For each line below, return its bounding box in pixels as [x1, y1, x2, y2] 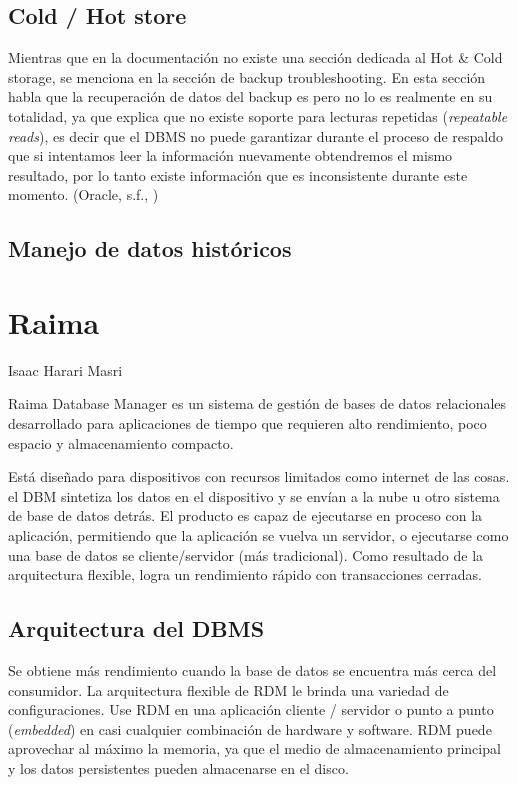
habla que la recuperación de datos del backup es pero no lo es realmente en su [8, 86, 493, 107]
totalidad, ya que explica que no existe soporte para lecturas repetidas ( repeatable [8, 105, 508, 126]
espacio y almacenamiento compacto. [8, 432, 234, 453]
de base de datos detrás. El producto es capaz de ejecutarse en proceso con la [8, 505, 483, 526]
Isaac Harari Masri [8, 359, 123, 380]
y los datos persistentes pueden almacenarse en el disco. [8, 757, 349, 778]
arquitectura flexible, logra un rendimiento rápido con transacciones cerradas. [8, 564, 482, 585]
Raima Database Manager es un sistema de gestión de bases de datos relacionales [8, 393, 507, 414]
